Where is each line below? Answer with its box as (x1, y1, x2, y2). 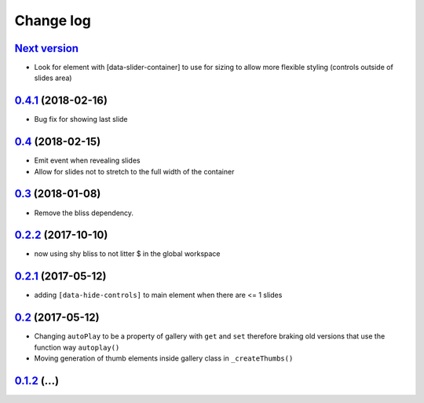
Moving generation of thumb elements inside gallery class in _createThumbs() (34, 354, 294, 363)
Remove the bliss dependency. (34, 208, 133, 218)
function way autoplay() (34, 343, 120, 352)
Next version (14, 42, 79, 55)
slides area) (34, 73, 72, 82)
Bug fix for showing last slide (34, 115, 129, 124)
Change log (14, 12, 92, 29)
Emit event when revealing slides (34, 156, 141, 165)
